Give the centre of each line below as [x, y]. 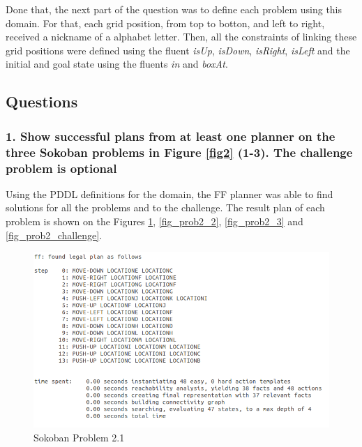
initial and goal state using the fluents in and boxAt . [117, 64]
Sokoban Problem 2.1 [79, 438]
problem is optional [61, 168]
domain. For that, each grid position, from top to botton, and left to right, [165, 23]
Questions [42, 101]
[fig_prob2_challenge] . [54, 235]
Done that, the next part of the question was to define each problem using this [174, 9]
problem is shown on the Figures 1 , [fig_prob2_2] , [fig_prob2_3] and [154, 221]
